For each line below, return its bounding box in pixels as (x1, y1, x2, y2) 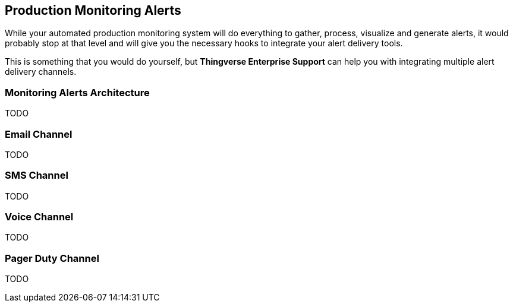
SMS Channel (5, 169, 68, 182)
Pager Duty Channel (5, 252, 99, 264)
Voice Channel (5, 211, 74, 223)
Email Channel (5, 128, 73, 140)
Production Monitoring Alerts (5, 3, 181, 18)
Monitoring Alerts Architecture (5, 86, 150, 99)
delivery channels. (5, 67, 77, 77)
